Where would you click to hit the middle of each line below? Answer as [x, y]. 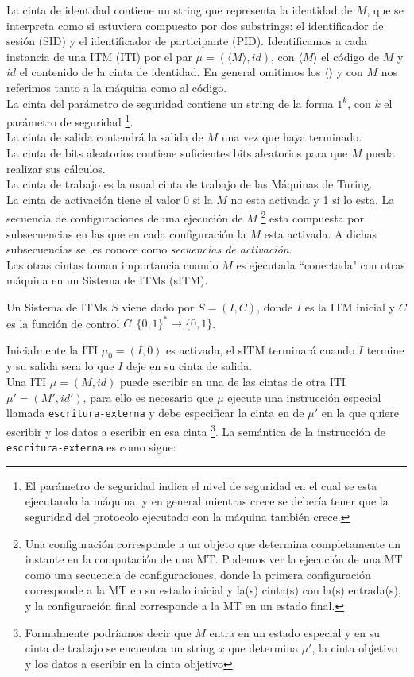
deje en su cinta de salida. [190, 366]
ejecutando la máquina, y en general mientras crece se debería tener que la [207, 501]
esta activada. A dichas [320, 233]
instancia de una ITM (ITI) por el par [99, 56]
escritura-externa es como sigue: [91, 447]
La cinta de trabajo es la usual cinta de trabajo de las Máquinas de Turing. [190, 184]
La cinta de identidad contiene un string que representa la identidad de [180, 10]
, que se [385, 10]
